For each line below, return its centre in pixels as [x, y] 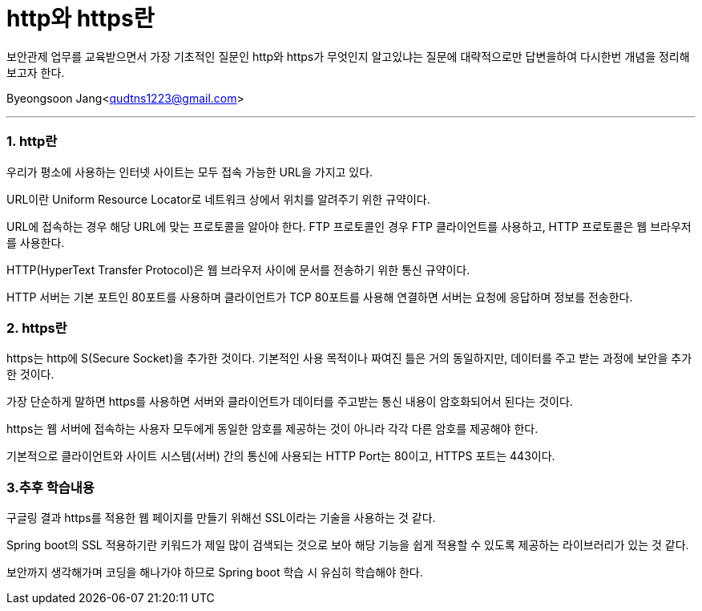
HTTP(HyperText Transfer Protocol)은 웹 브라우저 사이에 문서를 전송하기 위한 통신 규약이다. [238, 269]
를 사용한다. [36, 242]
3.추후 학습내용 [50, 487]
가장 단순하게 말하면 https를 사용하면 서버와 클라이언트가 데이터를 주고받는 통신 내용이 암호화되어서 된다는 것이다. [290, 402]
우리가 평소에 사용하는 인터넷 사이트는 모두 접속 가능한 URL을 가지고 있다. [190, 172]
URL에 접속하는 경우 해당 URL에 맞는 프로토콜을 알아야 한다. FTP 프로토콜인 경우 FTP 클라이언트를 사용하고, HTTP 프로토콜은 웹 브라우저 [349, 226]
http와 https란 [81, 18]
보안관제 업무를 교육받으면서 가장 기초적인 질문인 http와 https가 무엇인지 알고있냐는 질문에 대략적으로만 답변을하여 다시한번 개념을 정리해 [348, 56]
